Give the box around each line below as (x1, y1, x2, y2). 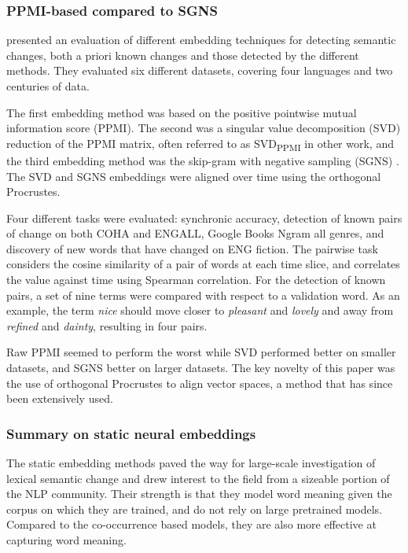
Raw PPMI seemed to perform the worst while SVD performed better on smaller (6, 344, 396, 360)
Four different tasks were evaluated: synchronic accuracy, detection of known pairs (6, 209, 402, 226)
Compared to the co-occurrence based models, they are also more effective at (6, 516, 377, 533)
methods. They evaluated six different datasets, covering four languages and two (6, 62, 393, 79)
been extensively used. (6, 390, 113, 407)
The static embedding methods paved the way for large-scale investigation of (6, 455, 376, 471)
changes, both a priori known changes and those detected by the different (6, 46, 359, 63)
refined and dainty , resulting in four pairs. (6, 317, 208, 334)
